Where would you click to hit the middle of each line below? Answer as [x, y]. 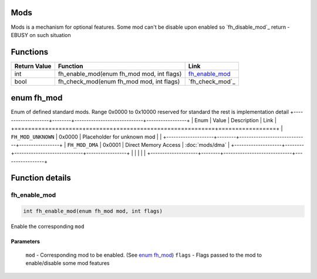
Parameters [26, 241]
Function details [41, 178]
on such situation [50, 35]
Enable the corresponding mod [48, 227]
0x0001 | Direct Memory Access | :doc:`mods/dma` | [166, 144]
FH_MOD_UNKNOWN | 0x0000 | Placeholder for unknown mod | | [86, 137]
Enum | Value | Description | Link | [236, 120]
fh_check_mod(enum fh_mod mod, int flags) [119, 81]
